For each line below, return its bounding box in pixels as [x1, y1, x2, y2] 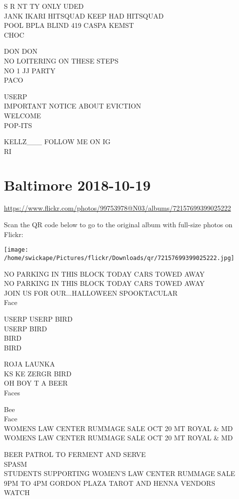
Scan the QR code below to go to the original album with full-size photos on [4, 219, 233, 230]
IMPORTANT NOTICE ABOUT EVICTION [4, 101, 141, 111]
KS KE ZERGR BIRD [4, 368, 72, 378]
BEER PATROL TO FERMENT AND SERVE [4, 449, 146, 459]
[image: [4, 246, 29, 254]
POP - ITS [4, 120, 32, 130]
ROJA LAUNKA [4, 359, 55, 369]
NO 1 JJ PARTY [4, 65, 56, 75]
